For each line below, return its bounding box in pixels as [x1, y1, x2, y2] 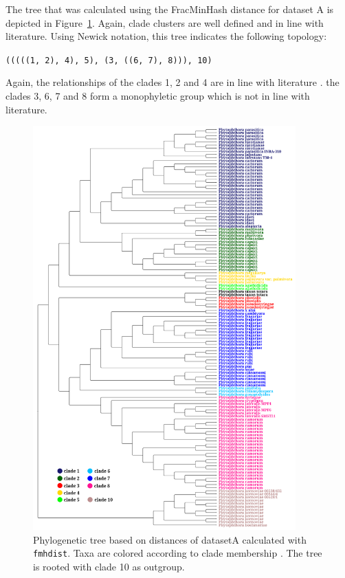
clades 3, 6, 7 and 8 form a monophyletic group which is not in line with [5, 89, 310, 103]
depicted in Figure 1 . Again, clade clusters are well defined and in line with [5, 15, 324, 30]
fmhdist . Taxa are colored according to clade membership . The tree [33, 546, 322, 560]
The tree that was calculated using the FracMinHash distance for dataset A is [5, 2, 334, 16]
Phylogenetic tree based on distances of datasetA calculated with [33, 532, 307, 546]
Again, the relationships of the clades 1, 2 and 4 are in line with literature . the [5, 75, 340, 89]
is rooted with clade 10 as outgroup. [33, 559, 185, 573]
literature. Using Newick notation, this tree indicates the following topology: [5, 29, 327, 43]
